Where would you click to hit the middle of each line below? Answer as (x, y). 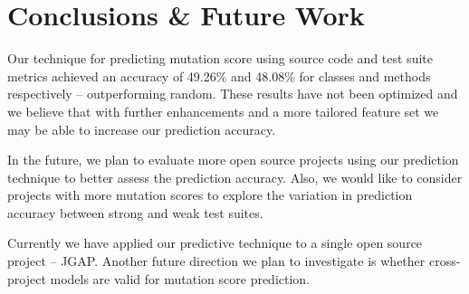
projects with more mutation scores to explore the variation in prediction (210, 195)
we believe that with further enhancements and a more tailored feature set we (223, 111)
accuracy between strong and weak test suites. (135, 212)
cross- (445, 261)
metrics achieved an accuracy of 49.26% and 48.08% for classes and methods (219, 76)
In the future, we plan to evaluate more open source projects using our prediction (233, 160)
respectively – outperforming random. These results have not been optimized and (233, 94)
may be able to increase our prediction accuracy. (142, 129)
